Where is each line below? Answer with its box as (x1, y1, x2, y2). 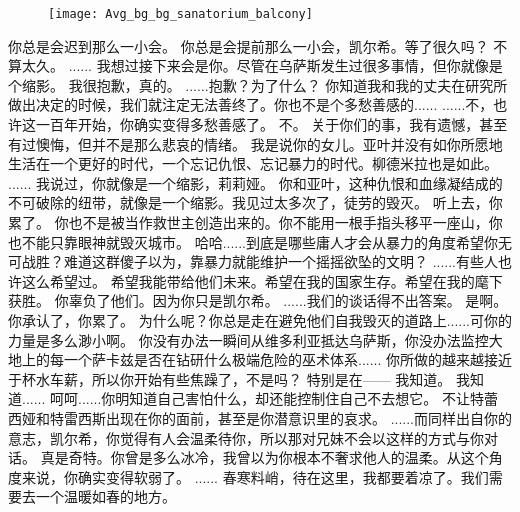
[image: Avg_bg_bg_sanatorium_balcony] (48, 7, 313, 21)
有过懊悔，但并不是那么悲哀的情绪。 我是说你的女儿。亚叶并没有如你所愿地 (8, 133, 503, 154)
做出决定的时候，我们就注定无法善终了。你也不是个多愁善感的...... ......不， (8, 94, 494, 115)
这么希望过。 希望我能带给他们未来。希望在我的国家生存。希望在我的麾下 (21, 270, 503, 291)
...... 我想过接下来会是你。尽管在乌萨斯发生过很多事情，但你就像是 (68, 55, 503, 76)
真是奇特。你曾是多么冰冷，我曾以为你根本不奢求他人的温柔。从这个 (40, 447, 489, 468)
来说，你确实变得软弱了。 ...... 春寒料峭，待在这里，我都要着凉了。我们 (21, 466, 489, 487)
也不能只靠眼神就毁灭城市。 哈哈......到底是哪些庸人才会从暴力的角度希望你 (8, 231, 499, 252)
